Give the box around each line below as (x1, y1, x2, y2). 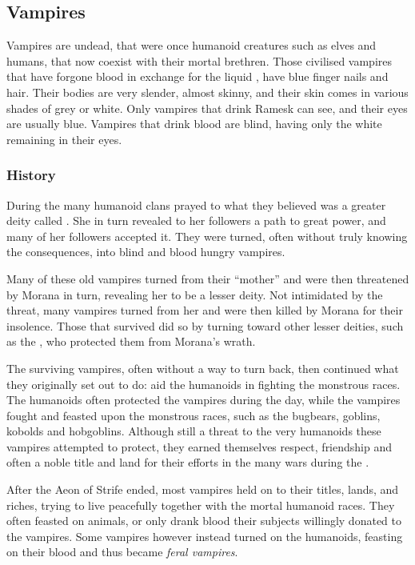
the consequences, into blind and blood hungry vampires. (6, 243, 285, 260)
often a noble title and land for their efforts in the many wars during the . (6, 454, 369, 471)
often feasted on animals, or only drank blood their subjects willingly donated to (6, 512, 401, 529)
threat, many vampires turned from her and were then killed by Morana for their (6, 302, 403, 319)
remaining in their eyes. (6, 130, 122, 147)
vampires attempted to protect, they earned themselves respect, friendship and (6, 438, 393, 455)
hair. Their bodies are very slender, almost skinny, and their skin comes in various (6, 83, 409, 100)
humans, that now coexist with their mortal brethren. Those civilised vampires (6, 52, 393, 69)
